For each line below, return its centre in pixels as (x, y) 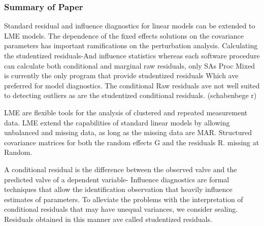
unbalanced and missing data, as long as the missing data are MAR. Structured (128, 132)
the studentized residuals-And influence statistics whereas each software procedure (132, 55)
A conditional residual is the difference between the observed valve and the (121, 169)
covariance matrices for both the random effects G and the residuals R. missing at (132, 142)
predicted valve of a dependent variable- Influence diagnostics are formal (117, 179)
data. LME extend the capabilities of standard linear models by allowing (117, 122)
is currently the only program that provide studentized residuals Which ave (121, 75)
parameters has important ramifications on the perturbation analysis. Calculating (131, 45)
